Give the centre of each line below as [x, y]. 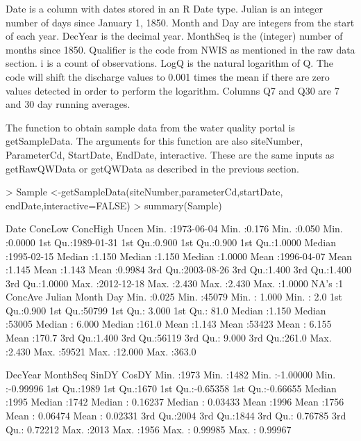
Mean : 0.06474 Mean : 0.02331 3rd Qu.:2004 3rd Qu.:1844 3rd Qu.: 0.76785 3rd [176, 416]
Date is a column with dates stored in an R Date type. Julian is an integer [164, 8]
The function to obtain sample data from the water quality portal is [150, 127]
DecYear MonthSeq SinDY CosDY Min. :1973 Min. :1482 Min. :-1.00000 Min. [171, 375]
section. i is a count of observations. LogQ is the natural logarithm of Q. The [170, 63]
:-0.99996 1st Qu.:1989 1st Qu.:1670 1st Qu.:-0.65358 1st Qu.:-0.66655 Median [171, 388]
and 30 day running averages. [68, 104]
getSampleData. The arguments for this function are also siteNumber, [154, 141]
